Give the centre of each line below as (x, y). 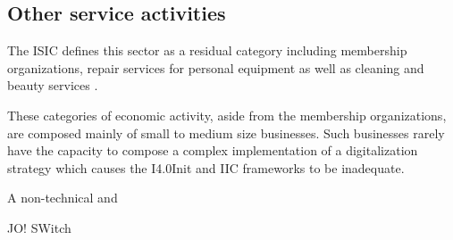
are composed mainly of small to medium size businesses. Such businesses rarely (226, 132)
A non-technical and (63, 198)
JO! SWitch (39, 227)
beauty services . (53, 85)
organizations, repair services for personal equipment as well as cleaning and (216, 67)
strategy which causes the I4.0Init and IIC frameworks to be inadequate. (206, 167)
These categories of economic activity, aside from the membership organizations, (227, 115)
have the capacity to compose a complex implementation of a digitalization (213, 150)
